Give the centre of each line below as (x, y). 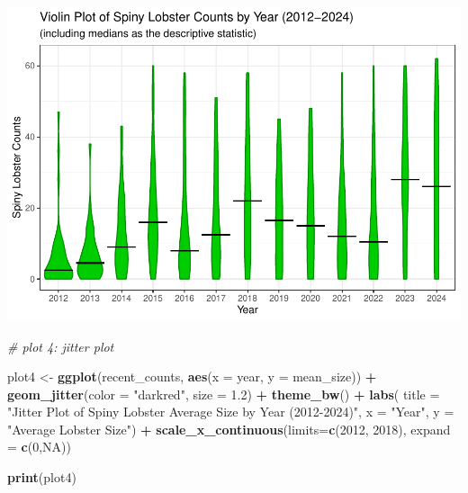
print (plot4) (42, 477)
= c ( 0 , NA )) (39, 447)
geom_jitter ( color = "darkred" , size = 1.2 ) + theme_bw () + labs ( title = (224, 394)
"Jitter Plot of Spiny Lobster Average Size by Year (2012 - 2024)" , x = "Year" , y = (231, 412)
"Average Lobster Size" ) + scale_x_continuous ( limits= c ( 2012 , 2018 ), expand (229, 429)
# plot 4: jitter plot (61, 346)
